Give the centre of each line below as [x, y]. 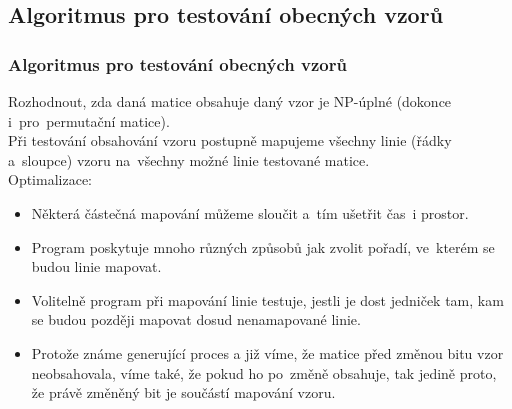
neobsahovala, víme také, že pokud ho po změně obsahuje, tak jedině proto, [264, 372]
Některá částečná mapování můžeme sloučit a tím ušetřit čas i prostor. [250, 212]
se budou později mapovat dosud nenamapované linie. [196, 319]
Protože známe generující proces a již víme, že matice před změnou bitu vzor [267, 352]
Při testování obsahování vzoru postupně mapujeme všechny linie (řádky [230, 140]
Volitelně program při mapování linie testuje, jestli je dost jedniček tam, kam [267, 299]
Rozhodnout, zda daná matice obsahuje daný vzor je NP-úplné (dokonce [230, 101]
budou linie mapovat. [96, 266]
